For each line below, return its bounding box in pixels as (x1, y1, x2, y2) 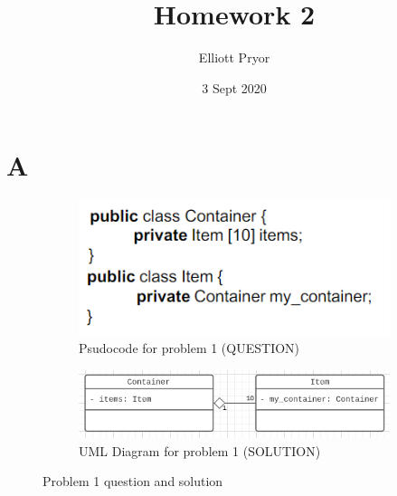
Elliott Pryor (198, 48, 270, 67)
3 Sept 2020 (202, 78, 267, 97)
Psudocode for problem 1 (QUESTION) (79, 339, 300, 358)
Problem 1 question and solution (43, 472, 223, 491)
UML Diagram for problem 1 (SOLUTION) (79, 441, 321, 460)
